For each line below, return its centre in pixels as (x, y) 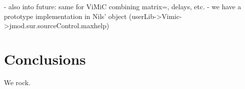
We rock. (17, 82)
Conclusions (45, 59)
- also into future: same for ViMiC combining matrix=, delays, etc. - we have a (122, 6)
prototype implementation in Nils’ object (66, 16)
